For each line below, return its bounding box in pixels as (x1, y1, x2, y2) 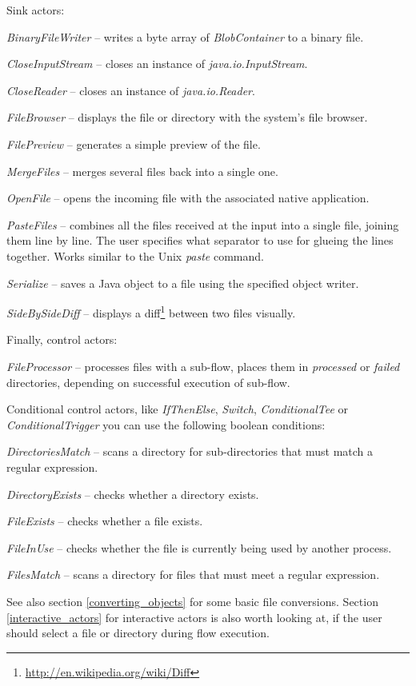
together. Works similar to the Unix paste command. (6, 247, 264, 264)
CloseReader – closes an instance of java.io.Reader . (6, 82, 255, 98)
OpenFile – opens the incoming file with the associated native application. (6, 189, 370, 206)
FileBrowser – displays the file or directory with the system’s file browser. (6, 109, 368, 126)
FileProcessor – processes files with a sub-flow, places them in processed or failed (6, 357, 400, 374)
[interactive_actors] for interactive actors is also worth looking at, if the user (6, 608, 382, 625)
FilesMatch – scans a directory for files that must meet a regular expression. (6, 566, 380, 583)
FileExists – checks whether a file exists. (6, 513, 203, 529)
